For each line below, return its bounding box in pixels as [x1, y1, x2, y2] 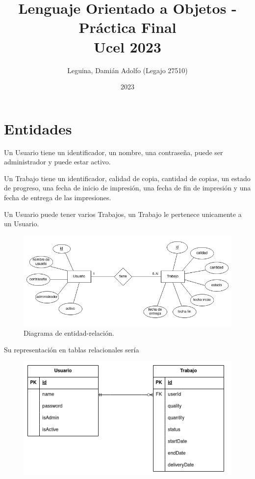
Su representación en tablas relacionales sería [4, 344, 139, 354]
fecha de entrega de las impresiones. [4, 192, 111, 202]
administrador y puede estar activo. [4, 157, 111, 167]
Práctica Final [78, 17, 177, 37]
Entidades [4, 118, 72, 138]
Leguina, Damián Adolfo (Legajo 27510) [67, 65, 188, 75]
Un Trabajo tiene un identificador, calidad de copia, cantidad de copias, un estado [4, 173, 251, 183]
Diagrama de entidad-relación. [24, 328, 114, 338]
